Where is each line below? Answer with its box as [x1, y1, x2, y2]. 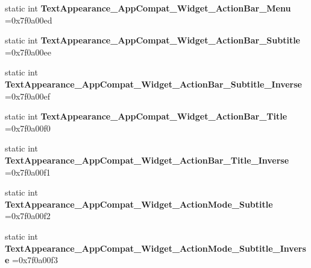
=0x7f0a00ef [5, 89, 51, 102]
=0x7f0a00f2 [5, 209, 51, 222]
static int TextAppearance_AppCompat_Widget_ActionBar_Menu [5, 2, 291, 14]
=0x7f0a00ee [5, 45, 51, 58]
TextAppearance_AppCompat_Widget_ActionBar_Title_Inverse [5, 153, 289, 166]
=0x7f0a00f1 [5, 165, 51, 178]
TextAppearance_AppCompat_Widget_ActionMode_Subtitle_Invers [5, 241, 306, 254]
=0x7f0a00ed [5, 13, 52, 26]
